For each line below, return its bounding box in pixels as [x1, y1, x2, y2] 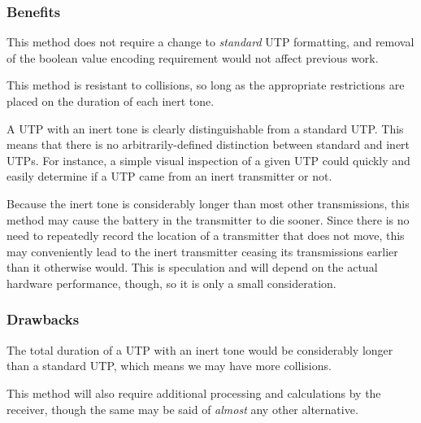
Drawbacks [7, 309, 80, 329]
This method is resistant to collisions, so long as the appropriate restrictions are [7, 76, 405, 94]
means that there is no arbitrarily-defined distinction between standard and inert [7, 136, 410, 153]
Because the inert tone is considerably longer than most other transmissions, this [7, 194, 410, 211]
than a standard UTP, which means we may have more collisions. [7, 357, 332, 374]
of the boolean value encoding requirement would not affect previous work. [7, 49, 379, 66]
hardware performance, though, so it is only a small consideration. [7, 274, 336, 291]
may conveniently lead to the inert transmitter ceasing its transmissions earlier [7, 242, 398, 259]
